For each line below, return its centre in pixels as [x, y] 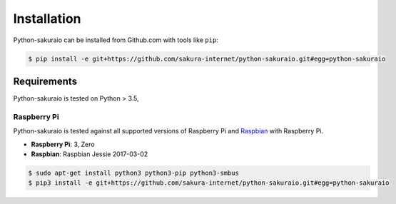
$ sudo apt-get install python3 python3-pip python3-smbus [133, 173]
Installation [47, 19]
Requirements [45, 81]
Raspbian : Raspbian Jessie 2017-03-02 [90, 154]
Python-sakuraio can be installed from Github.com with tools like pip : [116, 40]
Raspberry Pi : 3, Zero [63, 144]
